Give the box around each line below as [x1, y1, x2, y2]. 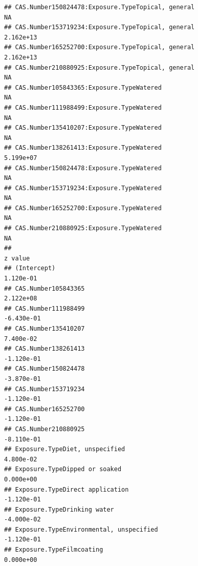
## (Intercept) [4, 265, 56, 272]
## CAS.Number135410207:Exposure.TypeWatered [4, 124, 162, 132]
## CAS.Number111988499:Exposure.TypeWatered [4, 104, 162, 111]
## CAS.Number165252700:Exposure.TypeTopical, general [4, 44, 195, 51]
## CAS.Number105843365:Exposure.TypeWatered [4, 84, 162, 91]
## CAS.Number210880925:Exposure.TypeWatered [4, 225, 162, 232]
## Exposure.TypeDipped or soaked [4, 466, 122, 473]
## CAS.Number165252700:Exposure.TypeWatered [4, 204, 162, 212]
